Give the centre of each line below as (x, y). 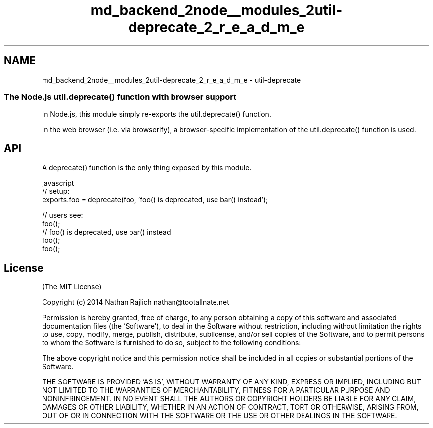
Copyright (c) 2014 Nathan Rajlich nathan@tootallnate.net (136, 302)
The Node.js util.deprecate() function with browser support (120, 97)
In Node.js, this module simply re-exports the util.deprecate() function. (157, 114)
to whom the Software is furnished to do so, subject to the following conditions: (172, 343)
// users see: (63, 215)
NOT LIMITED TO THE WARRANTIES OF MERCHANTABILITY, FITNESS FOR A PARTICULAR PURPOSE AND (216, 390)
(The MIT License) (72, 287)
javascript (58, 183)
